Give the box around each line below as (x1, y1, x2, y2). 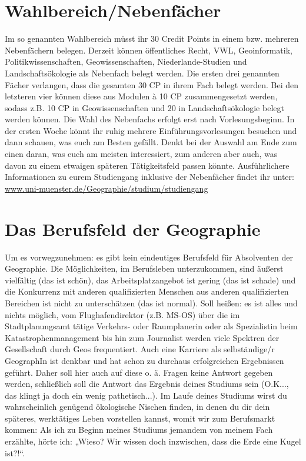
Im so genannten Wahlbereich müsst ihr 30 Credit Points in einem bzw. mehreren (5, 32, 299, 45)
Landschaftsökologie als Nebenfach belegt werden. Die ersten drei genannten (5, 66, 280, 79)
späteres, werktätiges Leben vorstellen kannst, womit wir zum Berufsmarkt (5, 412, 275, 424)
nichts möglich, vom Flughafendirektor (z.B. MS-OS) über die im (5, 308, 240, 320)
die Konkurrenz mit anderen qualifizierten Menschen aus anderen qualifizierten (5, 285, 289, 298)
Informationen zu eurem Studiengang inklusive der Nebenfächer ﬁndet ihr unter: (5, 171, 294, 183)
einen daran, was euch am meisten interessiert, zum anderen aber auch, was (5, 148, 278, 160)
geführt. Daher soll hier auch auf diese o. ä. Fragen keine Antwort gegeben (5, 366, 273, 378)
